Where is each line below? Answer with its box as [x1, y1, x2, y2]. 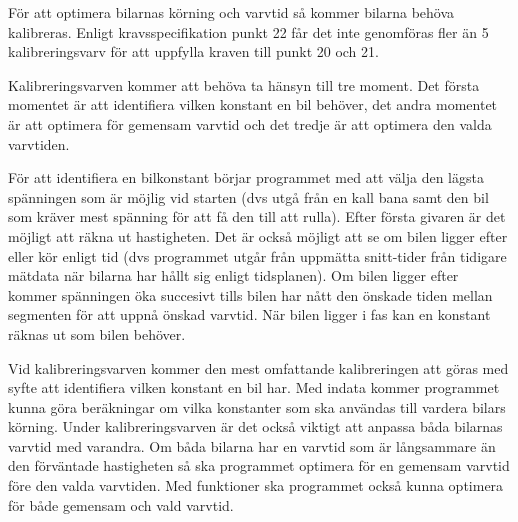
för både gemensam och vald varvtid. [8, 494, 234, 515]
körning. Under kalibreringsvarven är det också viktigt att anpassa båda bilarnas [8, 416, 503, 437]
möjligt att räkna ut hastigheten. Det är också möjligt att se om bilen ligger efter [8, 225, 508, 246]
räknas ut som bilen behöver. [8, 323, 186, 344]
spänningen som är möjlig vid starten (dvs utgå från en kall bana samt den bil [8, 186, 489, 207]
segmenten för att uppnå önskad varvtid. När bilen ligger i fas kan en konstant [8, 304, 491, 325]
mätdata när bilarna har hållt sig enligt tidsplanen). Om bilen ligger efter [8, 265, 459, 286]
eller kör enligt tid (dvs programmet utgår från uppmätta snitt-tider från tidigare [8, 245, 507, 266]
